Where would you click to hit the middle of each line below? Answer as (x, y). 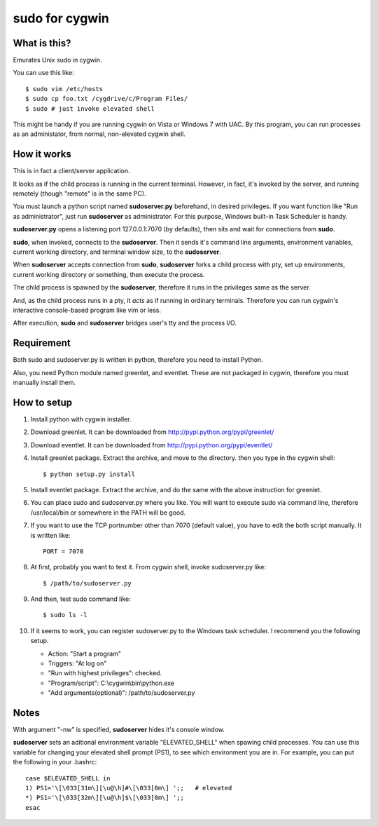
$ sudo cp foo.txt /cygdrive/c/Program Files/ (107, 99)
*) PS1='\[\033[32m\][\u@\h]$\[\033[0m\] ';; (105, 798)
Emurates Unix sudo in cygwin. (57, 60)
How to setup (43, 402)
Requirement (42, 343)
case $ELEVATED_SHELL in (68, 778)
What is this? (42, 43)
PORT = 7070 (63, 551)
